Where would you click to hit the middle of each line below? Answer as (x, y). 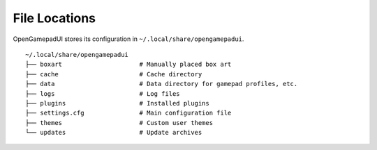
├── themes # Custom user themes (119, 123)
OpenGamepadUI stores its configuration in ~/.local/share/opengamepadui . (128, 39)
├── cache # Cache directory (114, 74)
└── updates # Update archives (114, 133)
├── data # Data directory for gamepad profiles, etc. (162, 84)
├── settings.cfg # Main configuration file (128, 113)
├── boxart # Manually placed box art (128, 65)
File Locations (54, 18)
